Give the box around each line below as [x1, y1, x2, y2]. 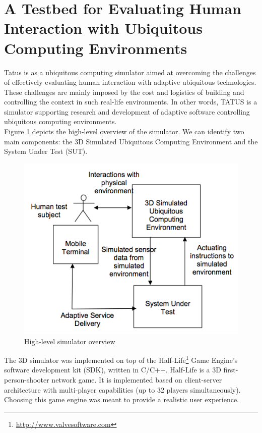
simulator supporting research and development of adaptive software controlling [4, 106, 250, 117]
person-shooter [4, 374, 49, 385]
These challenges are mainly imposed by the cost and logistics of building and [4, 86, 244, 97]
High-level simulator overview [24, 336, 115, 346]
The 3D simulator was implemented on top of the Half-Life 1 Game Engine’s [4, 353, 238, 365]
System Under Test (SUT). [4, 146, 88, 156]
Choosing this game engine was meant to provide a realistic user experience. [4, 394, 239, 405]
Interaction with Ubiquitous [4, 18, 203, 38]
